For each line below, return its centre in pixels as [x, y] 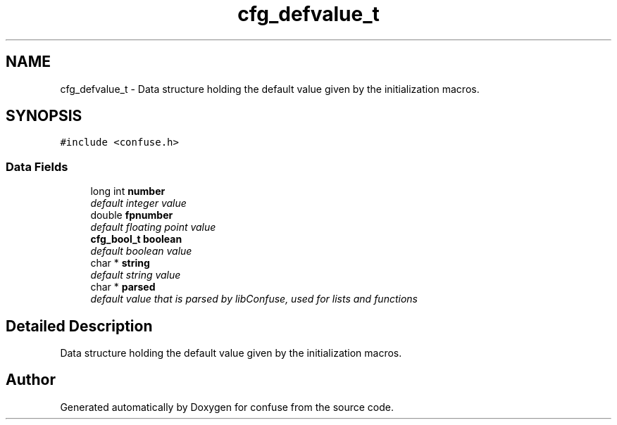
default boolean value [141, 251]
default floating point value [153, 227]
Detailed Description [79, 326]
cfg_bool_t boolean [136, 239]
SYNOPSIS [44, 116]
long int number [128, 191]
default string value [136, 275]
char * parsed [123, 287]
